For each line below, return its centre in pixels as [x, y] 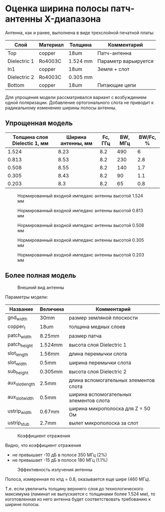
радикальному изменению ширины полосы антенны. [61, 108]
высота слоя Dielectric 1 [97, 345]
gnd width [17, 318]
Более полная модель [41, 275]
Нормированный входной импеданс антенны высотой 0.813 [80, 210]
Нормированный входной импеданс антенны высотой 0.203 [81, 255]
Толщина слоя [30, 137]
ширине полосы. [23, 505]
